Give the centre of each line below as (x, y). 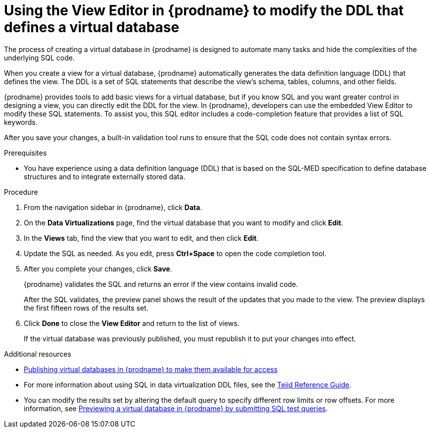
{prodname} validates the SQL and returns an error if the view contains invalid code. (161, 284)
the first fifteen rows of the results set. (86, 308)
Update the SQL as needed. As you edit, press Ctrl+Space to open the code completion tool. (175, 253)
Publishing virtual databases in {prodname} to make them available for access (151, 369)
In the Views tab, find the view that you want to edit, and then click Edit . (141, 238)
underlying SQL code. (39, 57)
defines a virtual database (92, 27)
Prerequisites (25, 153)
